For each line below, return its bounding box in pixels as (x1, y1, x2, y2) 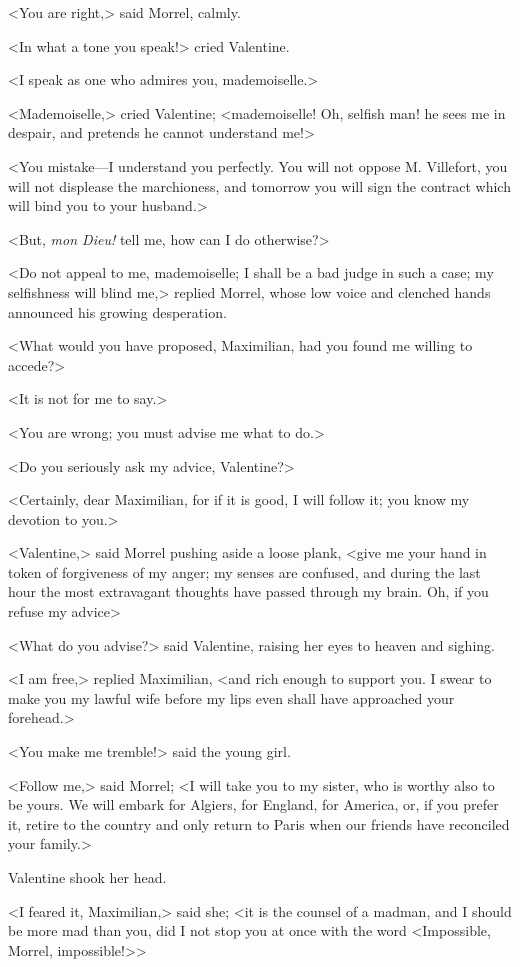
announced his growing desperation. (8, 301, 227, 322)
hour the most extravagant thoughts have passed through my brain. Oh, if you (8, 581, 489, 602)
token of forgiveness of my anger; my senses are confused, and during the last (8, 561, 481, 582)
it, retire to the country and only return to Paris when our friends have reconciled (8, 813, 510, 834)
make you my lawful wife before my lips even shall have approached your (8, 687, 455, 708)
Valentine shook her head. (8, 867, 167, 887)
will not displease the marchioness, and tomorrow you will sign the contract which (8, 175, 511, 196)
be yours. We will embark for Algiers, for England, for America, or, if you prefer (8, 794, 499, 815)
